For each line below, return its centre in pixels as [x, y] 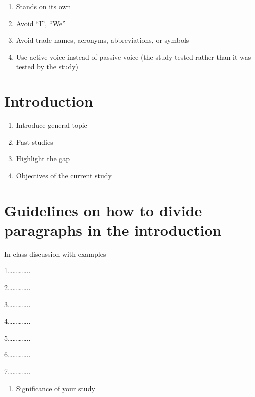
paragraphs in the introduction [113, 229]
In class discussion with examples [55, 253]
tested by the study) [47, 66]
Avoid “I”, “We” [41, 23]
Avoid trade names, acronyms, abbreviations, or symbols [102, 40]
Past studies [34, 142]
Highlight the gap [43, 159]
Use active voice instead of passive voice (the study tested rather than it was [134, 56]
